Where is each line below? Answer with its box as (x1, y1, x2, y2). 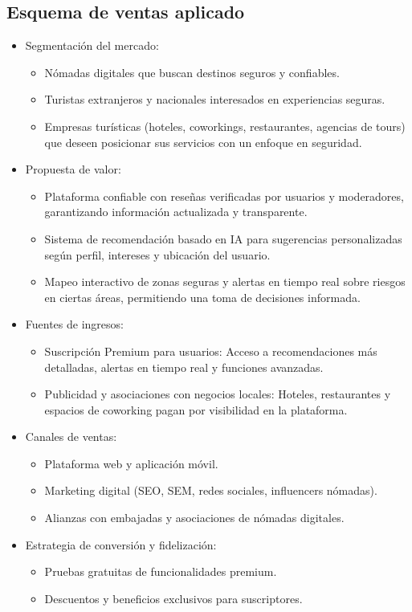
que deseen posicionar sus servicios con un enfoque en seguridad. (44, 133, 362, 150)
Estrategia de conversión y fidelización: (25, 536, 217, 553)
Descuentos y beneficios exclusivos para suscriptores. (44, 590, 303, 606)
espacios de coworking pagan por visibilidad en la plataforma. (44, 401, 348, 418)
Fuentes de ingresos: (25, 316, 124, 333)
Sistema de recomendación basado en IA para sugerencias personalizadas (44, 230, 402, 247)
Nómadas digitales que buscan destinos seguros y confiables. (44, 63, 340, 80)
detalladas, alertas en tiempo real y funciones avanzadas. (44, 358, 324, 375)
